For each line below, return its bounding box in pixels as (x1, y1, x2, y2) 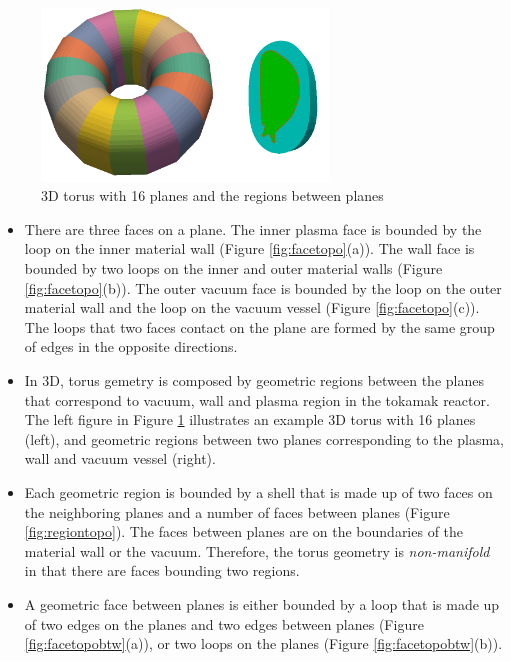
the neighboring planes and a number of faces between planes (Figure (24, 501, 450, 522)
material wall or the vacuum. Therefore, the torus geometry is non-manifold (24, 540, 490, 561)
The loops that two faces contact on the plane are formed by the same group (24, 316, 495, 337)
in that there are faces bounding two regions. (24, 560, 300, 581)
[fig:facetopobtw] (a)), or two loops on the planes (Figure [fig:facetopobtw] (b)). (24, 633, 503, 654)
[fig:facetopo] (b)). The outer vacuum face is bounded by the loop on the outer (24, 277, 502, 298)
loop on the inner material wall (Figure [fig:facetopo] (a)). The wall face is (24, 238, 475, 259)
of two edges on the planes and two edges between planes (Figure (24, 613, 424, 634)
